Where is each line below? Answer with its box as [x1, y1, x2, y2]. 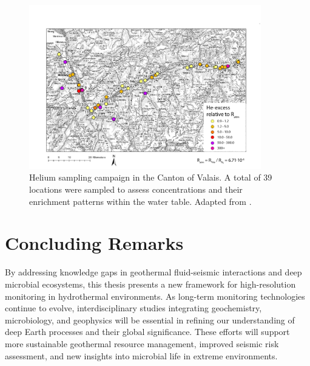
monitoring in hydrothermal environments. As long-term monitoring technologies [5, 289, 305, 302]
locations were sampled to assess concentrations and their [29, 183, 243, 196]
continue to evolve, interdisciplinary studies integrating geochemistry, [5, 302, 262, 314]
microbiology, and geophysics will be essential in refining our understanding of [5, 313, 295, 326]
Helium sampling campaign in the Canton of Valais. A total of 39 [29, 171, 272, 184]
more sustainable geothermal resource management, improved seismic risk [5, 337, 279, 350]
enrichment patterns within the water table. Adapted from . [29, 195, 252, 207]
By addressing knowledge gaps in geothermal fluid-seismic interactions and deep [5, 266, 302, 278]
